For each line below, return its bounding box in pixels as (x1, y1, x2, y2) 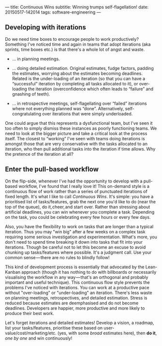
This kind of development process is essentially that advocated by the (5, 264, 145, 270)
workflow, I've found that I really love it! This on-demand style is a (18, 183, 150, 189)
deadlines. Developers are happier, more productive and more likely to (5, 305, 145, 311)
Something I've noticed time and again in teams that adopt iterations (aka (5, 41, 151, 47)
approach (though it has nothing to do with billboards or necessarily (21, 269, 157, 275)
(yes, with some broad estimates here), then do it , (57, 330, 157, 336)
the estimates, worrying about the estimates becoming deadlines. (12, 70, 143, 76)
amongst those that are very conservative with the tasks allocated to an (5, 141, 147, 147)
